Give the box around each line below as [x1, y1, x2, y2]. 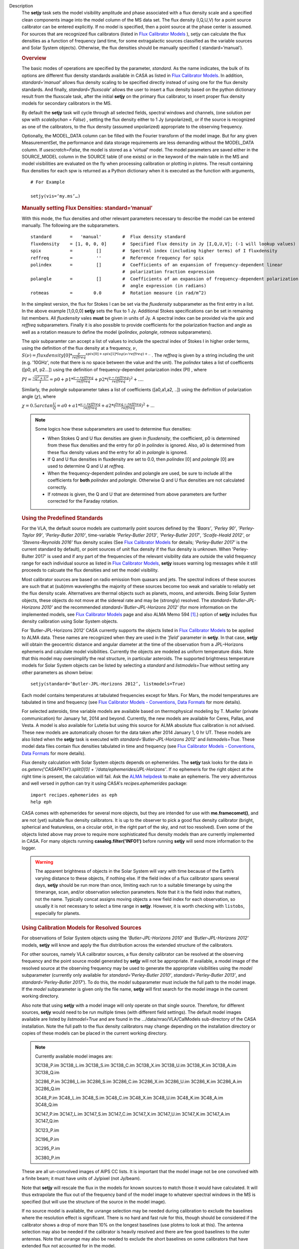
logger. [21, 845, 36, 851]
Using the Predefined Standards [21, 515, 103, 522]
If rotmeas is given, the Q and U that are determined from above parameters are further [47, 491, 227, 497]
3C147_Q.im [35, 1118, 59, 1124]
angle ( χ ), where [21, 393, 56, 399]
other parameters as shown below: [21, 669, 93, 675]
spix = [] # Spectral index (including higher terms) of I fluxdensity [30, 248, 278, 254]
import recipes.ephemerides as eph [30, 792, 118, 798]
